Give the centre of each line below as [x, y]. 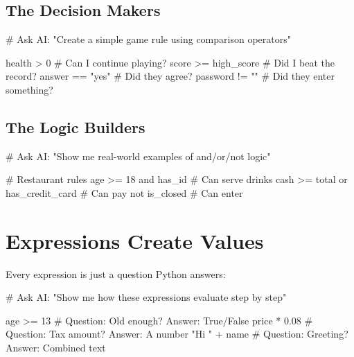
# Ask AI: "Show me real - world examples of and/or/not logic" [138, 156]
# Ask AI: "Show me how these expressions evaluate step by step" [146, 297]
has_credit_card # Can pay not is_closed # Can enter [124, 192]
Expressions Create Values [135, 240]
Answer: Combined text [56, 348]
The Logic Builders [76, 127]
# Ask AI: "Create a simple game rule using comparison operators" [148, 39]
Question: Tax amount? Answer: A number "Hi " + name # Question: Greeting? [177, 334]
